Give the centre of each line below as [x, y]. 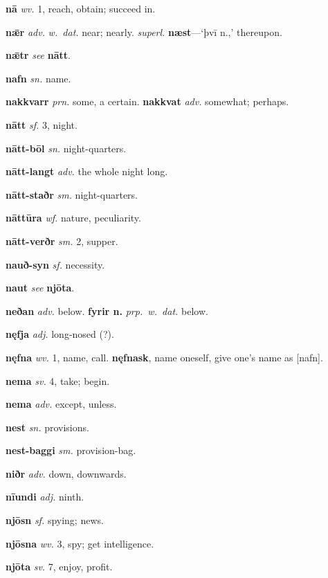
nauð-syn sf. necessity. [55, 264]
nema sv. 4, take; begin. [58, 380]
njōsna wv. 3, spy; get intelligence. [80, 543]
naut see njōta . [40, 288]
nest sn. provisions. [47, 427]
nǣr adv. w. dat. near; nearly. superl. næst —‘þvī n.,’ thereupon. [144, 31]
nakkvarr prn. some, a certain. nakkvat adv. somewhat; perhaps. [147, 101]
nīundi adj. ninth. [45, 497]
